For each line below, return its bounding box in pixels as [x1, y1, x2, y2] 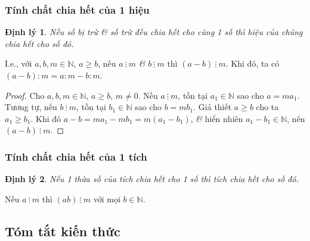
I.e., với [5, 57, 32, 70]
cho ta [256, 101, 279, 113]
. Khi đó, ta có [225, 57, 280, 70]
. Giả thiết [193, 101, 232, 113]
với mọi [93, 192, 120, 205]
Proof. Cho [5, 89, 45, 101]
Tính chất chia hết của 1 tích [5, 149, 147, 164]
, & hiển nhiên [190, 112, 243, 124]
